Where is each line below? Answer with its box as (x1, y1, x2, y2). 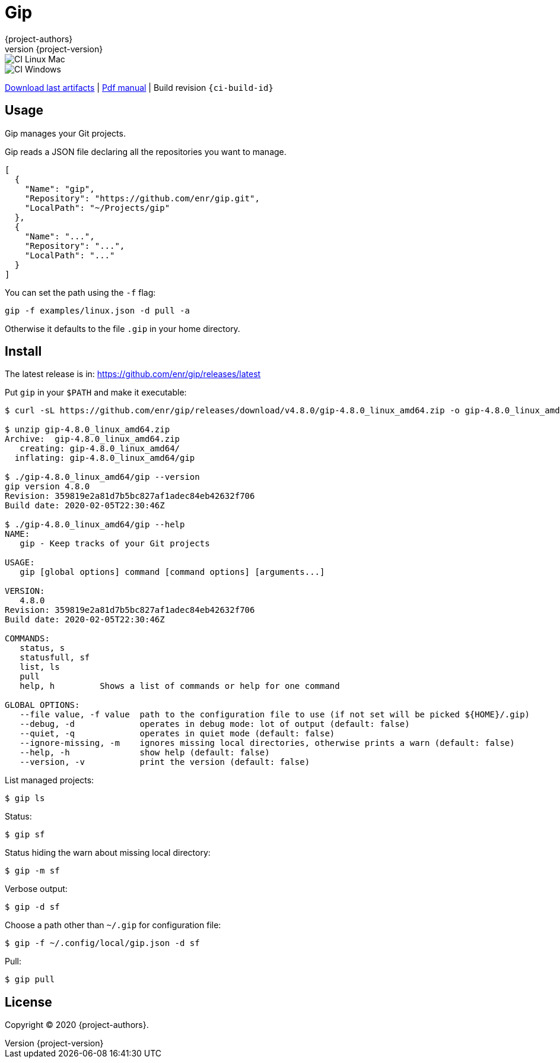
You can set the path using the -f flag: (5, 287, 156, 298)
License (5, 994, 52, 1010)
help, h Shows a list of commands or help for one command (20, 681, 340, 691)
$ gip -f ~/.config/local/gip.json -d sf (5, 938, 200, 948)
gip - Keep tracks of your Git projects (20, 539, 210, 549)
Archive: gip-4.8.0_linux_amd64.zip (5, 434, 180, 444)
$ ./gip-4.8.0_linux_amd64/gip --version (5, 472, 200, 482)
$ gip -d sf (5, 902, 60, 912)
